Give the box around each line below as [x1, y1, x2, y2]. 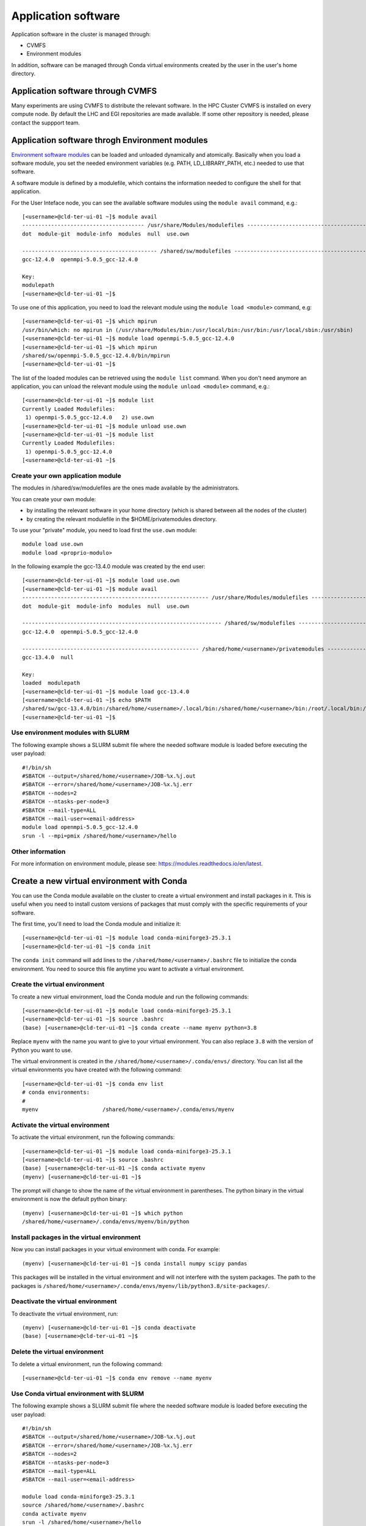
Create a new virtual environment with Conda [11, 876, 187, 886]
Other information [11, 847, 66, 856]
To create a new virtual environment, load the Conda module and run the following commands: [11, 993, 249, 1000]
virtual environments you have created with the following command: [11, 1066, 182, 1074]
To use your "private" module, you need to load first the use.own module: [11, 526, 198, 533]
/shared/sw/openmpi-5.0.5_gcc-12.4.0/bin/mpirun [22, 352, 170, 359]
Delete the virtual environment [11, 1348, 104, 1356]
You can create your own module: [11, 495, 96, 503]
